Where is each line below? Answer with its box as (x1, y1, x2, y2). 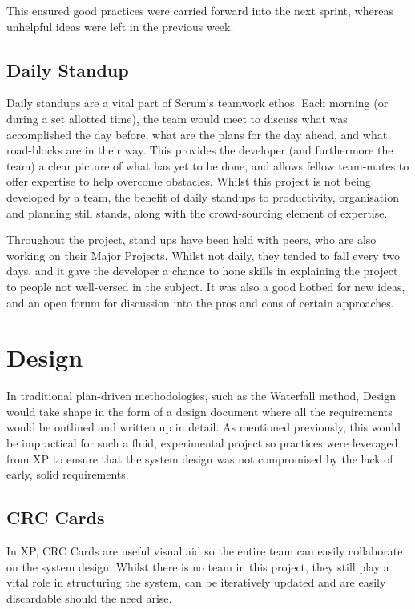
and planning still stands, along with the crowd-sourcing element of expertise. (6, 204, 388, 221)
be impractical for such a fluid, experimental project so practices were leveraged (6, 435, 398, 451)
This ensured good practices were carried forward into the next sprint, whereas (6, 2, 393, 18)
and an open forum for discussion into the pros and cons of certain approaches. (6, 294, 394, 311)
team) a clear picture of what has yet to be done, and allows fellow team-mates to (6, 157, 409, 174)
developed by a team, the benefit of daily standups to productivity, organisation (6, 188, 399, 205)
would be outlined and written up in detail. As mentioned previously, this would (6, 419, 401, 435)
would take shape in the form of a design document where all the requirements (6, 403, 393, 419)
